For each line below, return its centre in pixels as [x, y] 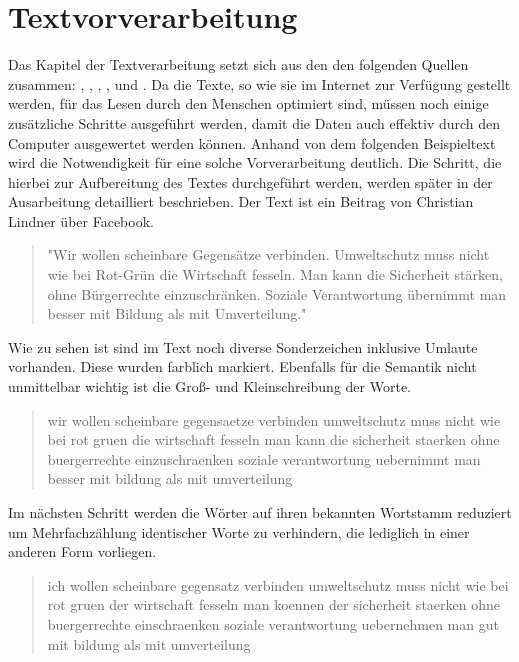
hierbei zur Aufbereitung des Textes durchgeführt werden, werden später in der [250, 181]
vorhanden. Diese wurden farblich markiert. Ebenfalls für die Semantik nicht [242, 366]
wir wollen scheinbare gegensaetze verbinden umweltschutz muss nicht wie [274, 419]
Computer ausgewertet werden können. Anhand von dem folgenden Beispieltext [252, 142]
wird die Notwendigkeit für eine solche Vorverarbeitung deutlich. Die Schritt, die [255, 162]
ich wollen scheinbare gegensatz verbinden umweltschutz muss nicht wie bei [278, 584]
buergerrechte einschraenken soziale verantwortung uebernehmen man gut [273, 623]
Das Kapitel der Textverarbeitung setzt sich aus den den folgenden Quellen [238, 64]
